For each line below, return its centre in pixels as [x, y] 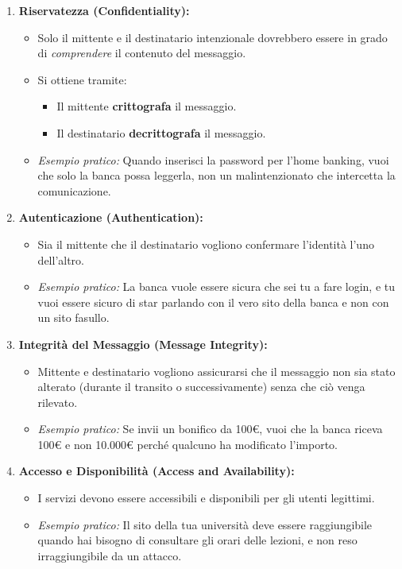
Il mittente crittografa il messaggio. [147, 106]
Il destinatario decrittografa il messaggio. [161, 132]
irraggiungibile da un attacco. [110, 555]
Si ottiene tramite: [82, 79]
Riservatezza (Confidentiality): [104, 10]
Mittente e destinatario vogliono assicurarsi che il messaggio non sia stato [216, 371]
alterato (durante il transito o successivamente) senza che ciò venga [201, 387]
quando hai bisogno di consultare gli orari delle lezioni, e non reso [197, 540]
